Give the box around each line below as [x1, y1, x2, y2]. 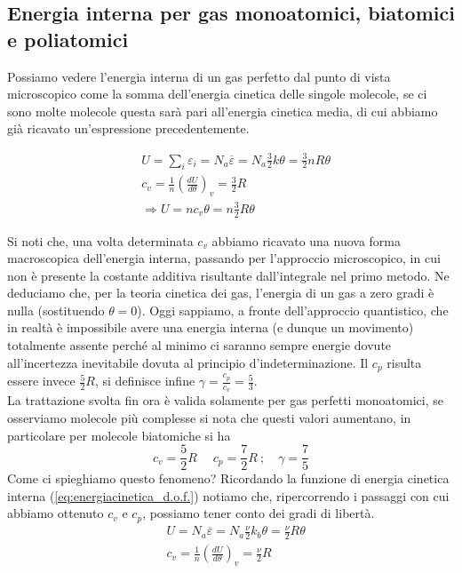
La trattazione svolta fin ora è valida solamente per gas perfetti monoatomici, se [7, 391, 444, 410]
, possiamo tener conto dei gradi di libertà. [142, 504, 375, 522]
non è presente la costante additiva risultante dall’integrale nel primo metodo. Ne [7, 266, 450, 284]
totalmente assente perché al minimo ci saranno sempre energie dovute [7, 336, 392, 354]
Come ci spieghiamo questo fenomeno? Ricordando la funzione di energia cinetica [7, 469, 450, 488]
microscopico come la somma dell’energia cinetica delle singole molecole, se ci [7, 84, 427, 103]
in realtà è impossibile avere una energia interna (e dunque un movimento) [7, 318, 414, 337]
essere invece [7, 371, 76, 390]
